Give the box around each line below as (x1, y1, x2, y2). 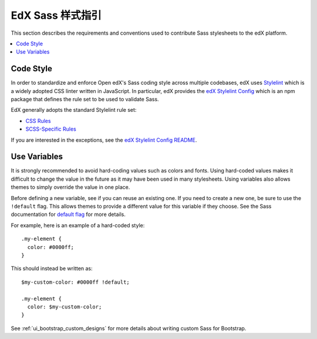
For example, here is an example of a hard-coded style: (11, 221, 145, 229)
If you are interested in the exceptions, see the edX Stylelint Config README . (11, 136, 197, 144)
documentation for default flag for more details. (11, 211, 126, 218)
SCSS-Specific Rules (25, 125, 76, 132)
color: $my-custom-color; (27, 303, 102, 310)
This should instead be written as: (11, 265, 93, 272)
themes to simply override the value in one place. (11, 184, 130, 191)
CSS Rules (25, 117, 51, 124)
